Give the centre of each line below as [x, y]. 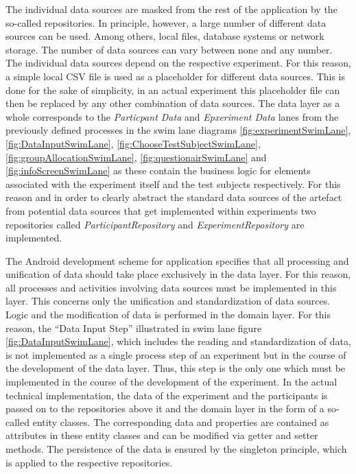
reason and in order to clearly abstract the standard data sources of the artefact [174, 197]
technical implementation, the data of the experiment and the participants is [167, 395]
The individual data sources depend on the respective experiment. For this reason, [179, 63]
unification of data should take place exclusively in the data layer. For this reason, [178, 274]
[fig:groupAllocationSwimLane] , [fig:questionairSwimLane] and [136, 157]
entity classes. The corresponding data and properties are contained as [181, 422]
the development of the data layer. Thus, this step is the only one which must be [176, 368]
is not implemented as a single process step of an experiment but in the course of [176, 354]
